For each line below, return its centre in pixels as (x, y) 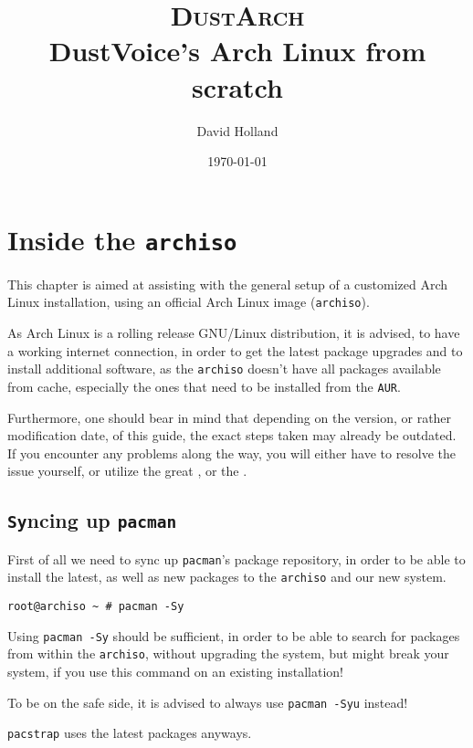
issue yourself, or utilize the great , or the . (127, 471)
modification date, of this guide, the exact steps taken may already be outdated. (232, 435)
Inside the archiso (122, 239)
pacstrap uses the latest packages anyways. (130, 733)
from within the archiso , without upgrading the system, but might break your (228, 653)
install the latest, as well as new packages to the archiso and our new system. (227, 577)
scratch (237, 86)
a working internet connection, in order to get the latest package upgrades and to (235, 350)
